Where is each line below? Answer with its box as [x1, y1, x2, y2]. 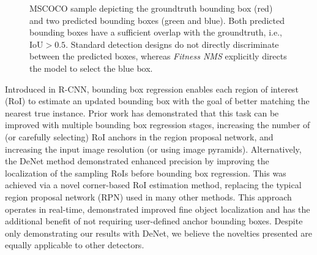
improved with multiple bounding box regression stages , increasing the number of [5, 118, 310, 131]
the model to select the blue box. [29, 61, 153, 74]
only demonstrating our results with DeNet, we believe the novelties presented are [5, 226, 313, 239]
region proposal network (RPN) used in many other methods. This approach [5, 190, 292, 203]
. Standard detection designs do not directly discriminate [65, 37, 279, 50]
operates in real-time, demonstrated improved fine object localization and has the [5, 202, 310, 215]
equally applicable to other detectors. [5, 238, 144, 251]
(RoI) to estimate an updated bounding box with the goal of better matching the [5, 94, 310, 107]
